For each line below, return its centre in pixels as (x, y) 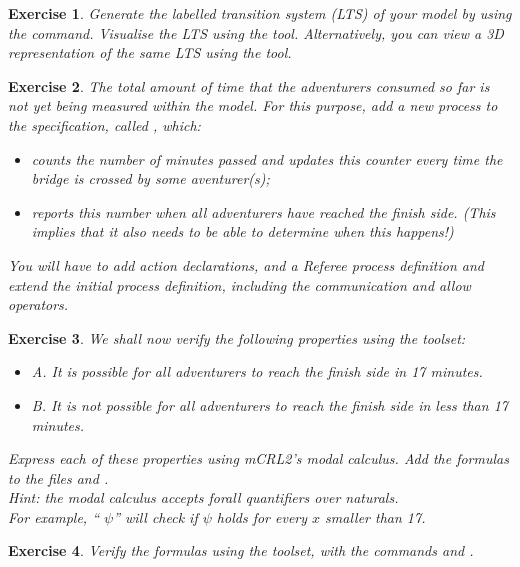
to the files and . (58, 477)
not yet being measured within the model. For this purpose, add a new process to (253, 105)
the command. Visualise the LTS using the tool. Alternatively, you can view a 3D (256, 32)
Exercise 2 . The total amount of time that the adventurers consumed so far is (249, 85)
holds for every (262, 516)
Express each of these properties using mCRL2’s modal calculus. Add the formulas (258, 458)
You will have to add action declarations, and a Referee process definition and (246, 264)
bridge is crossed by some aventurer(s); (150, 178)
